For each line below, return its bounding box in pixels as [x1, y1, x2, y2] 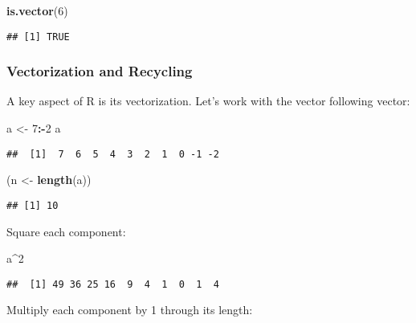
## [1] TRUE [6, 31, 70, 43]
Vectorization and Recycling [6, 61, 193, 81]
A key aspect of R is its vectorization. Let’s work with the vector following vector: [6, 92, 410, 109]
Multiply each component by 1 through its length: [6, 301, 253, 318]
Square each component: [6, 223, 126, 239]
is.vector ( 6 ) [6, 2, 68, 18]
